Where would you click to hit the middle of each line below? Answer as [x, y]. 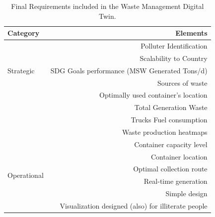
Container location [179, 156]
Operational [26, 175]
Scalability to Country [174, 58]
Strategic [21, 70]
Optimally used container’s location [153, 95]
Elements [191, 33]
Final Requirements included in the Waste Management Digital [107, 6]
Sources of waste [182, 82]
